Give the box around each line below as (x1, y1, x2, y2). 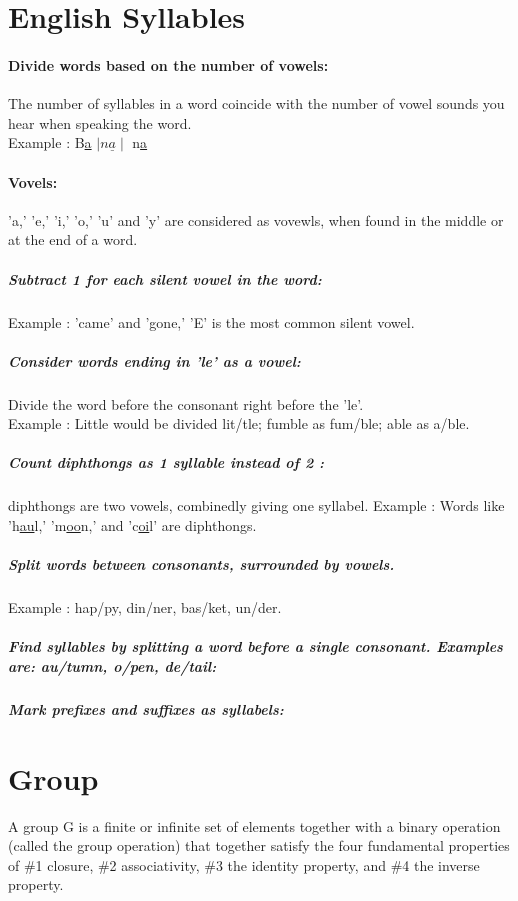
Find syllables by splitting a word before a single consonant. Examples (8, 636, 503, 657)
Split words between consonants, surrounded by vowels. (8, 554, 395, 575)
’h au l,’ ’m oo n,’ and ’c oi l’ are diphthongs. (8, 515, 257, 535)
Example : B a (8, 132, 92, 153)
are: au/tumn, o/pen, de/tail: (8, 655, 217, 676)
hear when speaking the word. (8, 112, 192, 133)
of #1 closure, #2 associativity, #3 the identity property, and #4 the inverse (8, 854, 480, 875)
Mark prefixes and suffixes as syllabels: (8, 698, 284, 719)
